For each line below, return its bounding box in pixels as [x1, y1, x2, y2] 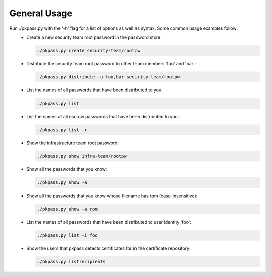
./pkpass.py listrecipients [37, 259, 106, 264]
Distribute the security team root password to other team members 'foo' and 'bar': [26, 60, 196, 66]
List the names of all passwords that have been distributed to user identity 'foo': [26, 219, 192, 225]
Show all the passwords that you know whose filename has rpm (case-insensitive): [26, 193, 198, 199]
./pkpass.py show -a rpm [37, 206, 98, 212]
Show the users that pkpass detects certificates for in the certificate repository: [26, 245, 191, 251]
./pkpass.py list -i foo [37, 232, 98, 238]
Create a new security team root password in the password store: [26, 34, 162, 40]
